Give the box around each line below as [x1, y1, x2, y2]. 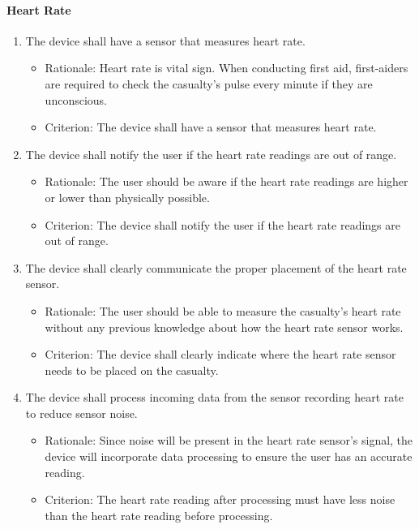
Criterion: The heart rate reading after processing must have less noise [45, 491, 395, 508]
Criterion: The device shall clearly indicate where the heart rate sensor [45, 346, 396, 363]
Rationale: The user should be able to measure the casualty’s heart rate [45, 302, 401, 319]
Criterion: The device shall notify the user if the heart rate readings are [45, 216, 400, 233]
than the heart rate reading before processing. [45, 506, 273, 523]
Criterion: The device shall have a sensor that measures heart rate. [45, 118, 377, 135]
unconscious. [45, 91, 107, 108]
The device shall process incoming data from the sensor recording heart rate [25, 389, 404, 406]
